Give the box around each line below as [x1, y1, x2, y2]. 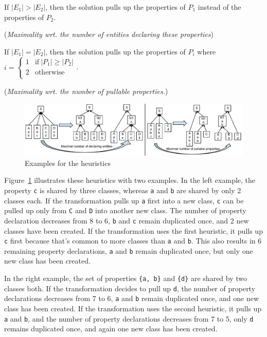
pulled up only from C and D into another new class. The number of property [4, 205, 246, 216]
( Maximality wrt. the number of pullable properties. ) [4, 85, 168, 96]
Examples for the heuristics [25, 157, 111, 168]
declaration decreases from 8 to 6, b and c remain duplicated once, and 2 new [4, 215, 249, 226]
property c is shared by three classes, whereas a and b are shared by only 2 [4, 184, 241, 195]
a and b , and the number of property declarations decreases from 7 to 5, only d [4, 313, 254, 324]
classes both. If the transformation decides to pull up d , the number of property [4, 283, 256, 293]
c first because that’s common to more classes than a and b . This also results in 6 [4, 235, 262, 246]
